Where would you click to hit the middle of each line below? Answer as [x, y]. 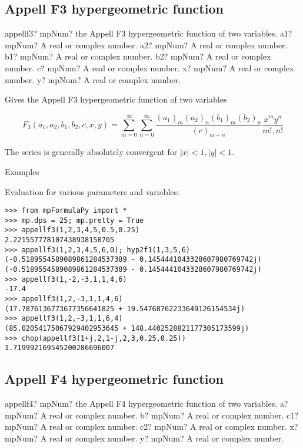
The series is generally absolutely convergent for [91, 152]
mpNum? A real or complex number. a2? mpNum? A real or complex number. [146, 45]
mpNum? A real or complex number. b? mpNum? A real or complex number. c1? [151, 415]
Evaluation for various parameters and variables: [92, 191]
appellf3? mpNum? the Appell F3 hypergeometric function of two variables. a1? [149, 33]
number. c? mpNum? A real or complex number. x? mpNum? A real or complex [149, 67]
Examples [22, 171]
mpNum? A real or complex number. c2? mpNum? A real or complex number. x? [151, 426]
